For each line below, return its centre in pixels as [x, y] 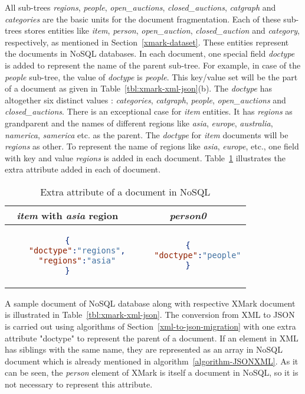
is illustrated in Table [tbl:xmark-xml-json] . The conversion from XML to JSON [150, 315]
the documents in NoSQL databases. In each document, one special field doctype [150, 53]
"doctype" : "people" [198, 255]
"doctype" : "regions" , [77, 250]
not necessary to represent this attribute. [79, 384]
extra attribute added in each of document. [83, 169]
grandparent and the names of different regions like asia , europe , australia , [139, 123]
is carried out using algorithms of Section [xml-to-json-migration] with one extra [150, 326]
